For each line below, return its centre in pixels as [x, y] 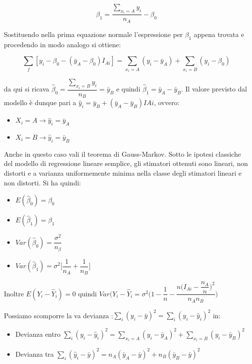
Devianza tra [35, 354]
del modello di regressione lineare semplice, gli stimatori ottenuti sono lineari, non [126, 163]
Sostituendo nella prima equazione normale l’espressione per [93, 34]
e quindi [128, 89]
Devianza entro [38, 334]
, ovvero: [167, 102]
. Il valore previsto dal [214, 89]
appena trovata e [219, 34]
